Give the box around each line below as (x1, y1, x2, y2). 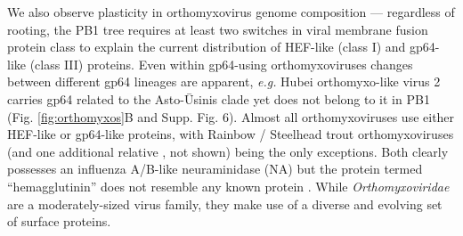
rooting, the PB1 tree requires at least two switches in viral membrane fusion (7, 20, 428, 38)
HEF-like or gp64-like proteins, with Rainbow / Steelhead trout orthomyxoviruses (7, 125, 454, 143)
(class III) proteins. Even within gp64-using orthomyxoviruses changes (29, 54, 413, 73)
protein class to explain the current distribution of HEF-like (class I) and (7, 37, 406, 56)
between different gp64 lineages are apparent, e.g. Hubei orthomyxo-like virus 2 (7, 72, 441, 91)
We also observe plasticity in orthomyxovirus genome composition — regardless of (7, 3, 455, 20)
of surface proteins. (7, 212, 111, 231)
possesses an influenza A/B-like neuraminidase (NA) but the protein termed (7, 159, 423, 178)
